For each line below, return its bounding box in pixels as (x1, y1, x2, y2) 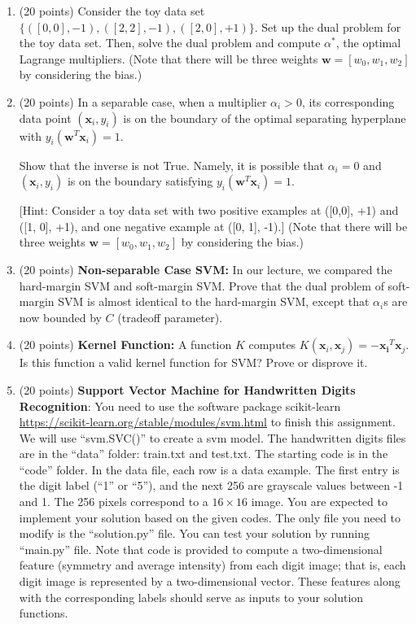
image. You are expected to (251, 493, 388, 510)
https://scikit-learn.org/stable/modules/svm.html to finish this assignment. (19, 413, 396, 430)
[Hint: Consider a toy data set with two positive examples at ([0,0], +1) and (19, 202, 399, 219)
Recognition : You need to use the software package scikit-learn (19, 397, 341, 414)
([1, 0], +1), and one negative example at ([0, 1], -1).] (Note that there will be (19, 217, 408, 234)
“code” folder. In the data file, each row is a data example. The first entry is (19, 460, 400, 478)
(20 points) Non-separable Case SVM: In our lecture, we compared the (19, 260, 392, 277)
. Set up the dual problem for (254, 18, 401, 35)
